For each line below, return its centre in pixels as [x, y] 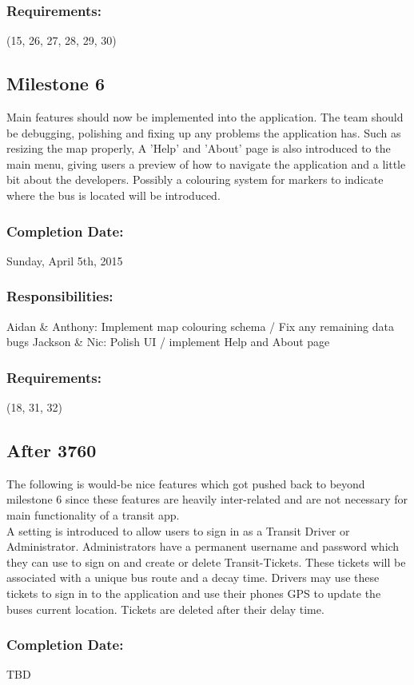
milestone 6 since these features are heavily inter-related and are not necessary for [207, 499]
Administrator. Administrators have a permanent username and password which [203, 546]
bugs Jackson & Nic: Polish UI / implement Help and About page [168, 342]
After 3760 [52, 450]
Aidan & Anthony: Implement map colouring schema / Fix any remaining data [200, 326]
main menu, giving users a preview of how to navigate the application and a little [206, 163]
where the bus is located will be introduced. [113, 195]
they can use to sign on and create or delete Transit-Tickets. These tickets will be [206, 562]
